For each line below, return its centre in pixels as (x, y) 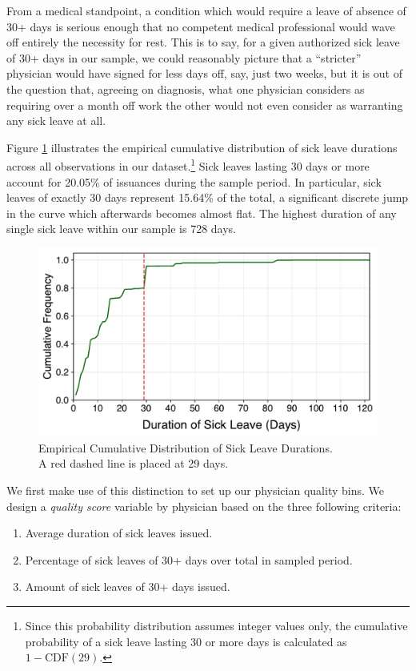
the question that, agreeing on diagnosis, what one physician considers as (186, 88)
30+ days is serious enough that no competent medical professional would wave (201, 26)
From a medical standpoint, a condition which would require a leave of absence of (206, 10)
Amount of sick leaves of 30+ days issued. (128, 587)
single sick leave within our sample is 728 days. (121, 229)
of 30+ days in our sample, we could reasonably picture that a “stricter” (184, 57)
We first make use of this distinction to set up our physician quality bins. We (195, 490)
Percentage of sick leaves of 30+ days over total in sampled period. (189, 559)
